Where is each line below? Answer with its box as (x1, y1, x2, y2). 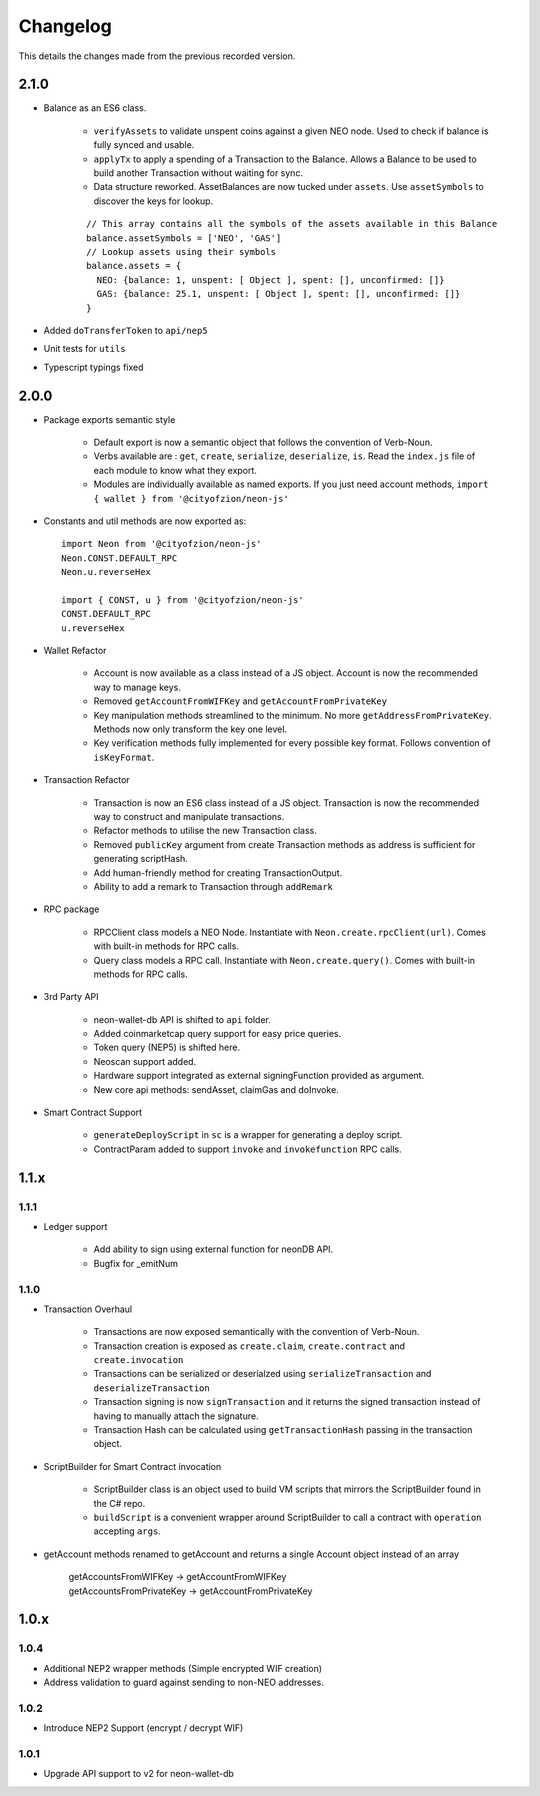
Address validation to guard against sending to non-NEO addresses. (43, 1676, 325, 1689)
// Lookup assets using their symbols (86, 246, 277, 257)
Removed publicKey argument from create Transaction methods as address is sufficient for (93, 838, 476, 850)
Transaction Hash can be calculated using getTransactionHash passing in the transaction (93, 1424, 473, 1435)
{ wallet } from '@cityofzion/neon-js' (93, 493, 289, 504)
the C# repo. (93, 1497, 146, 1509)
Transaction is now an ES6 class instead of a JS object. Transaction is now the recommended (93, 796, 480, 809)
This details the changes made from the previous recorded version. (18, 50, 296, 62)
